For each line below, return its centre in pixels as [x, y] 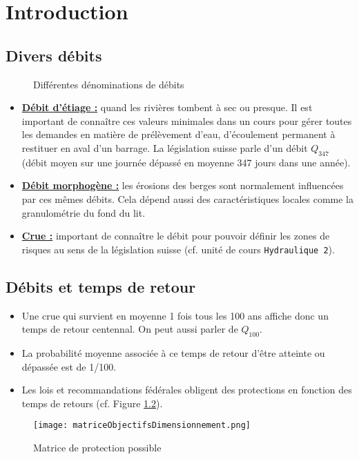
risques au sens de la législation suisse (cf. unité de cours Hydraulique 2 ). [178, 249]
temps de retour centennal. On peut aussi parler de [130, 329]
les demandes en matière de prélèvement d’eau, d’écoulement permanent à [178, 134]
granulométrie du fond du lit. [84, 212]
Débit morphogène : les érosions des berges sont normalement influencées [183, 185]
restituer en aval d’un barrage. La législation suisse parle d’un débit [165, 147]
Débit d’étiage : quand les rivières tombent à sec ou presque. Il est [167, 107]
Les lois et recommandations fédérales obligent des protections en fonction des [187, 390]
